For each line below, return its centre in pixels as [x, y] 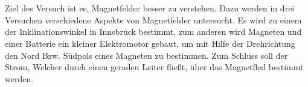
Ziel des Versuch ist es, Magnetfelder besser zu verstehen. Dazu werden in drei [150, 8]
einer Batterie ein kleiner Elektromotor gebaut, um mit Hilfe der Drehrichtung [150, 43]
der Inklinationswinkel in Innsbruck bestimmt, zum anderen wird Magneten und [153, 31]
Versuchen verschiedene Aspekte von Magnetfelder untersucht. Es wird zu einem [153, 19]
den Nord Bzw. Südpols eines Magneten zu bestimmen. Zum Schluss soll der [146, 55]
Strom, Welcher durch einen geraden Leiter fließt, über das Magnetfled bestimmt [154, 67]
